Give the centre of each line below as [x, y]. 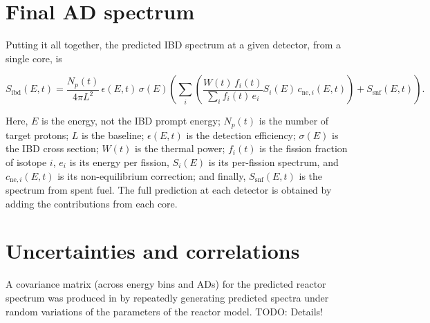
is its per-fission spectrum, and [273, 161]
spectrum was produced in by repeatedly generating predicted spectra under [167, 297]
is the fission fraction [303, 148]
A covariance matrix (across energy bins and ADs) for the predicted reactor [166, 284]
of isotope [26, 161]
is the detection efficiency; [241, 135]
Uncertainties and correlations [153, 251]
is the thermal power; [180, 148]
